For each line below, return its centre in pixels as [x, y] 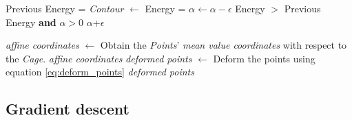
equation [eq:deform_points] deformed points [100, 72]
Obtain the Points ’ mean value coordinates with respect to [224, 45]
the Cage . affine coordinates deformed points [99, 58]
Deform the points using [264, 58]
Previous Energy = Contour [65, 8]
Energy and [31, 22]
